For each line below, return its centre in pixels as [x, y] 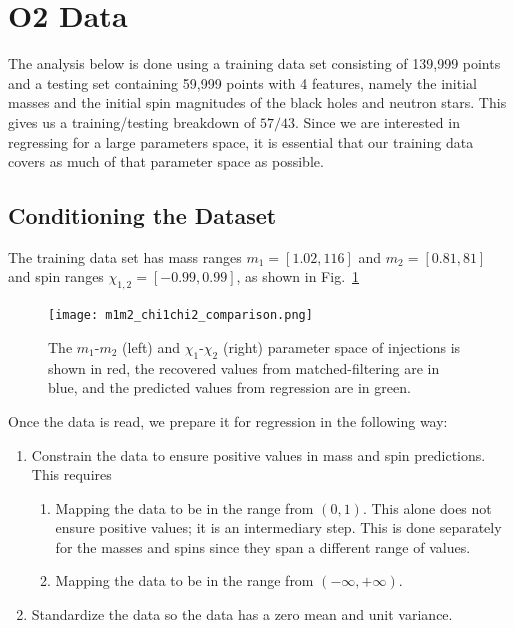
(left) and [151, 346]
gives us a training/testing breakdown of [132, 121]
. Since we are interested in [377, 121]
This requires [71, 474]
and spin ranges [56, 276]
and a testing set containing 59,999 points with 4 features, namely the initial [242, 82]
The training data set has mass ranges [125, 256]
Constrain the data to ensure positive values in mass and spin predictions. [258, 454]
